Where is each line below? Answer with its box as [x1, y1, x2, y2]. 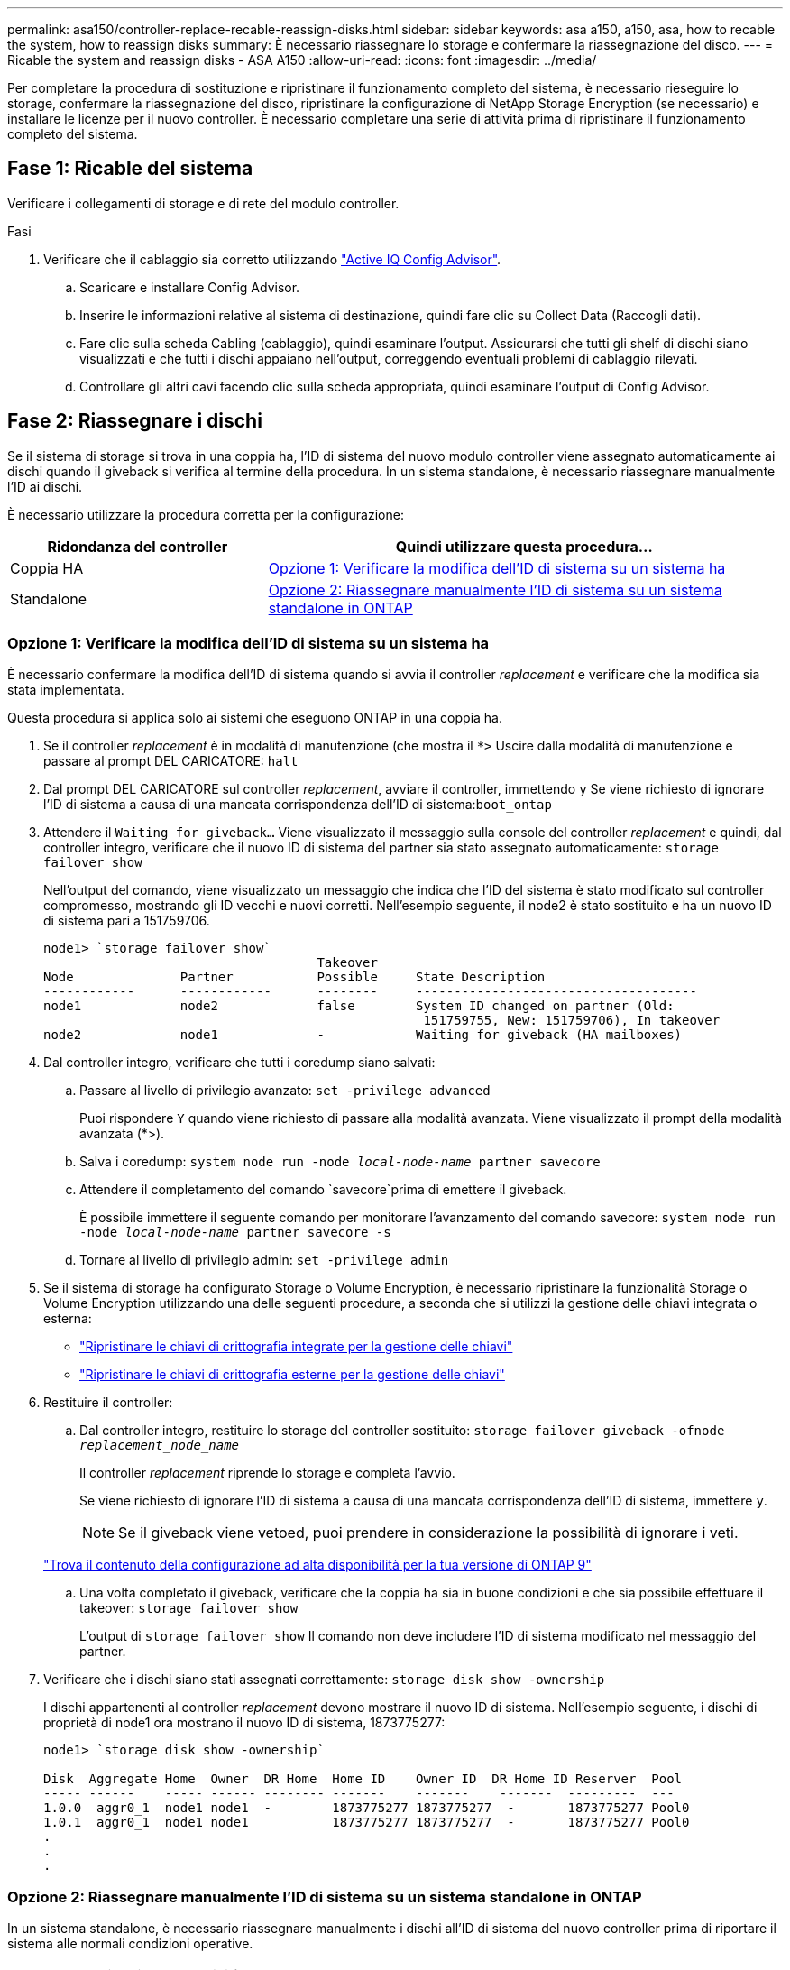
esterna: [43, 1311, 92, 1327]
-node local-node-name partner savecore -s [79, 1225, 391, 1240]
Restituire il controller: [43, 1395, 173, 1411]
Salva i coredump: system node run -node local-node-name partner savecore [79, 1154, 601, 1170]
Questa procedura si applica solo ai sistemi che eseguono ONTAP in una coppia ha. [7, 710, 503, 726]
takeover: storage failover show [79, 1600, 299, 1616]
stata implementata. [7, 682, 124, 698]
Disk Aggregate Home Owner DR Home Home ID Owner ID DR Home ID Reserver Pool [43, 1772, 683, 1787]
